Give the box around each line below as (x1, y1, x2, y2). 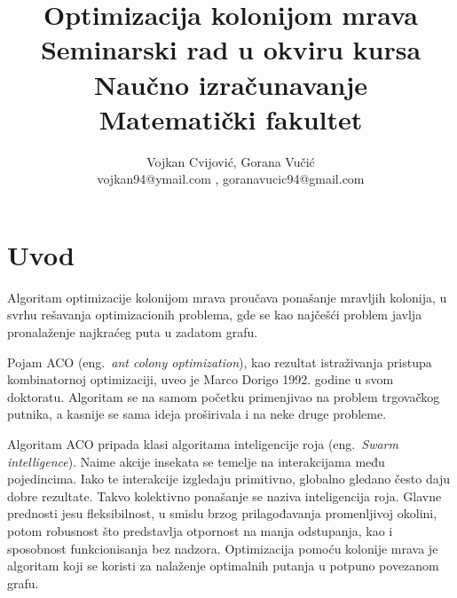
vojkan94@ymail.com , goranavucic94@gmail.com (97, 169, 365, 188)
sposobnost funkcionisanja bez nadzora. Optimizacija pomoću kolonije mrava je (7, 539, 438, 557)
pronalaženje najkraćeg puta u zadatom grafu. (7, 323, 258, 341)
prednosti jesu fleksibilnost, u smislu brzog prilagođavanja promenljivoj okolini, (7, 504, 437, 523)
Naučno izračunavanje (93, 66, 368, 102)
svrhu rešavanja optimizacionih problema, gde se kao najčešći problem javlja (7, 305, 422, 324)
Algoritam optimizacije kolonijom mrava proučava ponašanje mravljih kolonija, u (7, 287, 447, 306)
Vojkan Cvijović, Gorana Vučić (146, 152, 315, 170)
